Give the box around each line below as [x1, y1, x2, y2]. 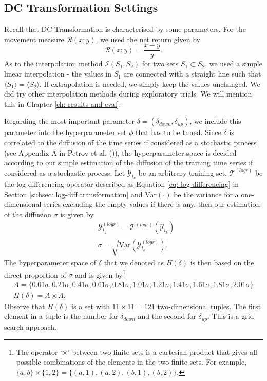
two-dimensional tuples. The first [157, 300, 261, 311]
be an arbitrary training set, [138, 167, 227, 178]
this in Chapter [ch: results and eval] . [4, 98, 121, 109]
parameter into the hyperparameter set [4, 127, 127, 138]
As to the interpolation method [4, 58, 103, 69]
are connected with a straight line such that [123, 68, 261, 79]
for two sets [142, 58, 179, 69]
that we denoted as [104, 257, 164, 268]
